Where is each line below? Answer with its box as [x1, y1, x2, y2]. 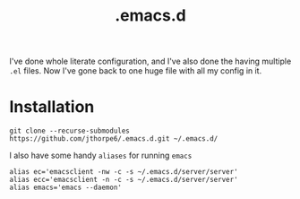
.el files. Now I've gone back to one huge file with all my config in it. [9, 65, 262, 76]
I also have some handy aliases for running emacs [9, 150, 193, 161]
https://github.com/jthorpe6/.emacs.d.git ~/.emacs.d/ [9, 134, 219, 143]
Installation [9, 97, 95, 117]
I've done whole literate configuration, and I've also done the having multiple [9, 56, 292, 67]
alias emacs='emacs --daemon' [9, 183, 123, 193]
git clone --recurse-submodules [9, 126, 130, 135]
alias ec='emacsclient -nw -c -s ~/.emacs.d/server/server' [9, 168, 239, 177]
